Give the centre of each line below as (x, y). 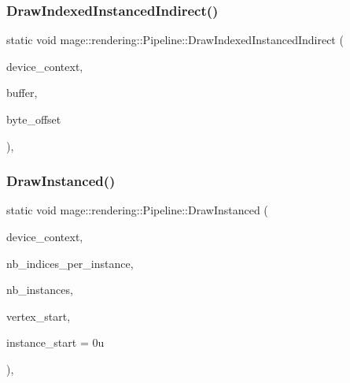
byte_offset (34, 119)
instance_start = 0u (55, 342)
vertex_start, (39, 316)
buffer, (22, 93)
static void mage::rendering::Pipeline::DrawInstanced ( (137, 210)
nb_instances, (40, 290)
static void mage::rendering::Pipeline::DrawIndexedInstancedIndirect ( (175, 40)
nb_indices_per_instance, (70, 263)
